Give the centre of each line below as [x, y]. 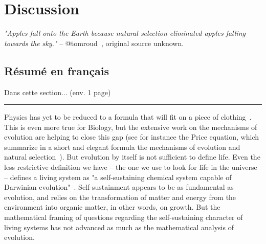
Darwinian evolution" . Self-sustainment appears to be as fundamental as [119, 187]
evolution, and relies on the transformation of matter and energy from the [120, 197]
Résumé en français [57, 70]
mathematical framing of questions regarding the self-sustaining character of [124, 217]
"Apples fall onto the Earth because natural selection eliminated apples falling [125, 33]
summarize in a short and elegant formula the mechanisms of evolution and [122, 147]
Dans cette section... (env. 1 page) [58, 92]
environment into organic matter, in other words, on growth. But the [112, 207]
